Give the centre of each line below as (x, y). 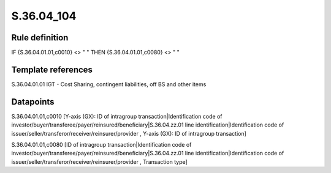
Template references (52, 69)
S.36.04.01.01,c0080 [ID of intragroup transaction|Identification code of (101, 145)
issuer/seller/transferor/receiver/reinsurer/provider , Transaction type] (100, 161)
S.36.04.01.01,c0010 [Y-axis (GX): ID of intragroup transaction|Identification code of (117, 116)
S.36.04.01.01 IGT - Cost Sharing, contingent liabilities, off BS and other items (109, 84)
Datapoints (33, 102)
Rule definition (40, 38)
